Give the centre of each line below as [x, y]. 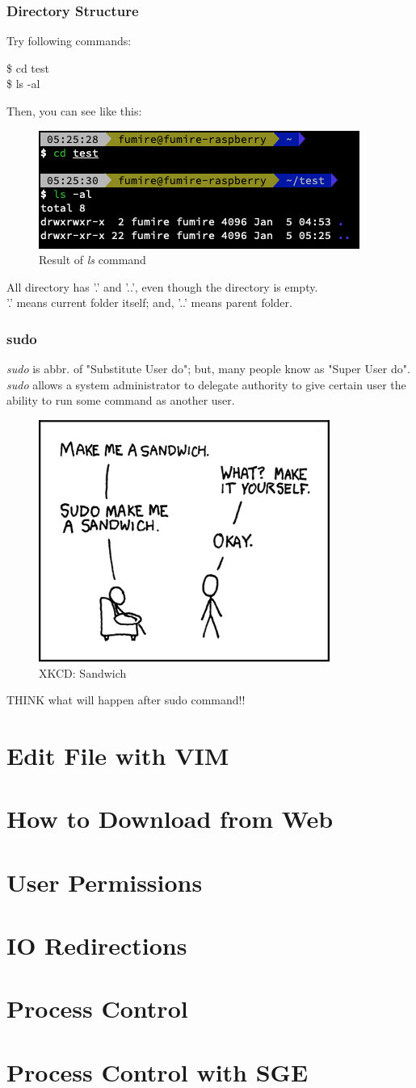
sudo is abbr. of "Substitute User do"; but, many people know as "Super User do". [208, 369]
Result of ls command [92, 260]
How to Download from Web [170, 819]
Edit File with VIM [118, 755]
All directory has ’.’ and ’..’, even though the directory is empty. [162, 286]
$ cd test [28, 67]
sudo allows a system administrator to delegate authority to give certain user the [206, 384]
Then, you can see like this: [74, 111]
